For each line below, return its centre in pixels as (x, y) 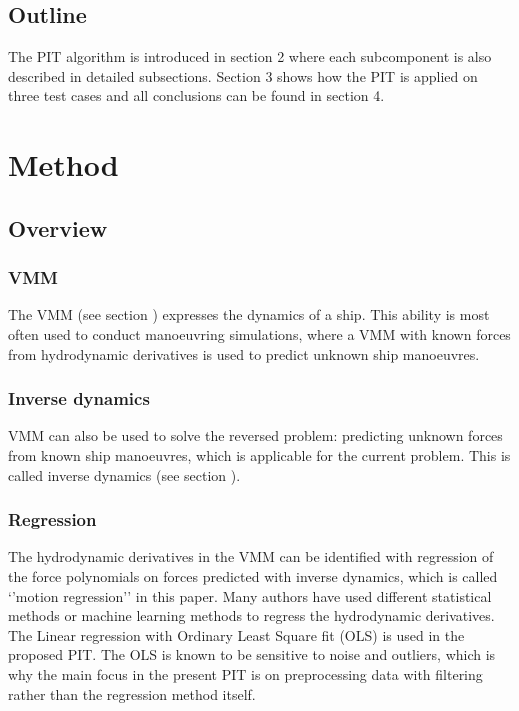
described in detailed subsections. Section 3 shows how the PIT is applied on (243, 75)
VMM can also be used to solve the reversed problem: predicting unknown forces (255, 435)
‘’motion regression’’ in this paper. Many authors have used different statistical (250, 595)
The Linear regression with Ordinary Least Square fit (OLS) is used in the (236, 634)
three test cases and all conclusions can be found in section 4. (196, 95)
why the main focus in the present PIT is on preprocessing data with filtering (245, 673)
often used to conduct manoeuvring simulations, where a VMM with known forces (259, 333)
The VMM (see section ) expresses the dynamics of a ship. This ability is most (249, 314)
